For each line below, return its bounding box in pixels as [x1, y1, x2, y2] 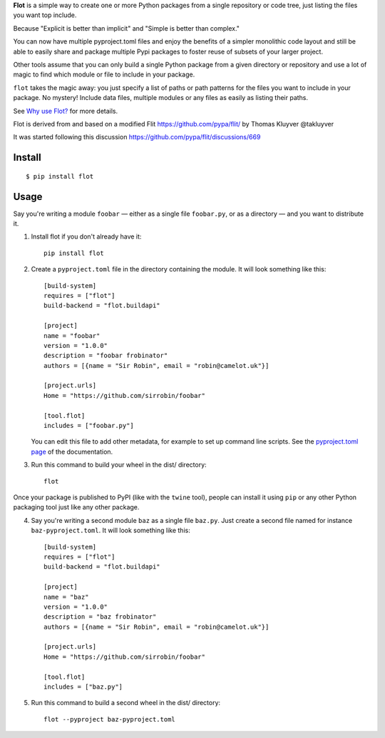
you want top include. [13, 11, 77, 19]
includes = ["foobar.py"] [43, 422, 135, 430]
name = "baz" [43, 593, 89, 601]
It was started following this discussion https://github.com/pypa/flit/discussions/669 [13, 133, 261, 141]
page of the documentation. [31, 447, 113, 456]
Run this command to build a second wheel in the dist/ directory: [31, 699, 221, 707]
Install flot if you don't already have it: [31, 232, 142, 241]
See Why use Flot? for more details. [13, 106, 118, 115]
